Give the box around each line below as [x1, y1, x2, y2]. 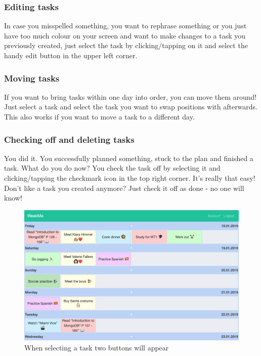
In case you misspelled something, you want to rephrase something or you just [4, 20, 247, 31]
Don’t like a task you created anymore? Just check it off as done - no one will [4, 182, 244, 193]
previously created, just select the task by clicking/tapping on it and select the [4, 40, 248, 51]
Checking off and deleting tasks [4, 133, 135, 145]
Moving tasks [4, 71, 60, 84]
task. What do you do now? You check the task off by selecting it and [4, 163, 221, 173]
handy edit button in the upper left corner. [4, 50, 138, 60]
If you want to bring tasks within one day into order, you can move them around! [4, 91, 257, 102]
